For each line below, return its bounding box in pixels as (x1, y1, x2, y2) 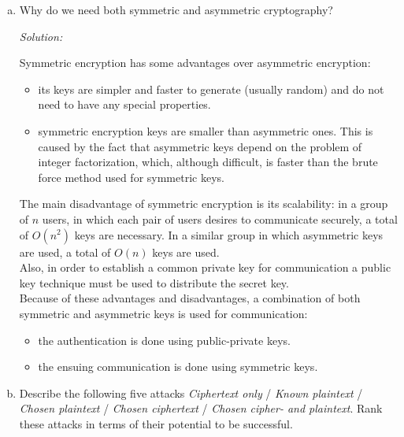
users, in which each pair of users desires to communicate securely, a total (42, 210, 398, 227)
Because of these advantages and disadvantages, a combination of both (19, 290, 361, 306)
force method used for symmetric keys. (38, 169, 224, 185)
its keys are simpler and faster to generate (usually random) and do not (38, 80, 384, 97)
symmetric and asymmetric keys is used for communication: (19, 305, 308, 321)
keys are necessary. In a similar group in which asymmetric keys (74, 226, 384, 243)
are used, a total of (19, 243, 111, 260)
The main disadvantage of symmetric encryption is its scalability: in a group (19, 195, 388, 212)
